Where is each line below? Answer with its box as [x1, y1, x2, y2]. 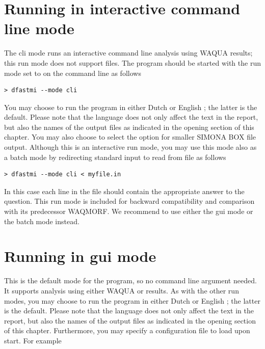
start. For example [4, 335, 62, 345]
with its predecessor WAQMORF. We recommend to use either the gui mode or [4, 206, 253, 217]
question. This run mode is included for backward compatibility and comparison [4, 196, 255, 206]
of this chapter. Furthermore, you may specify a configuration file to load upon [4, 325, 250, 336]
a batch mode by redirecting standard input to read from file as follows [4, 151, 226, 162]
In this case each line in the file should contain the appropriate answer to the [4, 185, 245, 196]
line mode [4, 18, 74, 39]
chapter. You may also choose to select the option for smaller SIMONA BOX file [4, 131, 256, 142]
